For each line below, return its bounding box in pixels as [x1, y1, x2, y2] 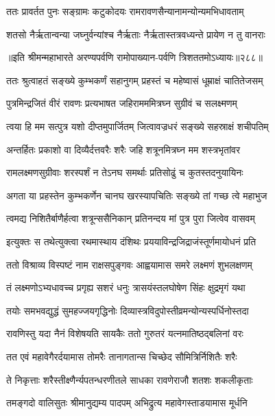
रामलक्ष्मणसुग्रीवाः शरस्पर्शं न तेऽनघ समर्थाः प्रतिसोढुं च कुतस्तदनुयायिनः [6, 165, 243, 180]
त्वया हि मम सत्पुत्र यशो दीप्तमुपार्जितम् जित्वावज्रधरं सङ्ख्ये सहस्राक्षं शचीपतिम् [6, 119, 269, 133]
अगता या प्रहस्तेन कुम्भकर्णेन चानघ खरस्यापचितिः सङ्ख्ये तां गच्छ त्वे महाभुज [6, 188, 267, 202]
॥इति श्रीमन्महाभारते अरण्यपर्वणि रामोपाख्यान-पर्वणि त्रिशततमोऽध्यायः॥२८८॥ [6, 50, 263, 64]
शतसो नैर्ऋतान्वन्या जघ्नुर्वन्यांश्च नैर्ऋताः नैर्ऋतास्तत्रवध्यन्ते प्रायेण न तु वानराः [6, 27, 265, 41]
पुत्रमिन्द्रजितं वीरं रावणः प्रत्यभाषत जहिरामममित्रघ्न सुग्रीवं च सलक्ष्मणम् [6, 96, 237, 110]
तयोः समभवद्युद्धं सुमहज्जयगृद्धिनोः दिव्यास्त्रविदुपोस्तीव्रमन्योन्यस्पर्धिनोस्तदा [6, 303, 249, 317]
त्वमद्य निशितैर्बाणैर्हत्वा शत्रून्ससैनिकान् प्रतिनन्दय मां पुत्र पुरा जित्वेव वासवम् [6, 211, 255, 225]
